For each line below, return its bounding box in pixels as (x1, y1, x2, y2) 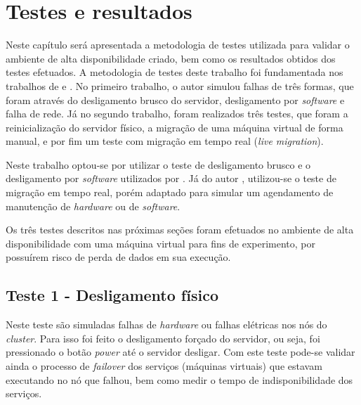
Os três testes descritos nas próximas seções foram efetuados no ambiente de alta (6, 222, 354, 237)
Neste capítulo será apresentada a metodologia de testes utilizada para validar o (6, 37, 350, 52)
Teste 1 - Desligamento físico (6, 284, 218, 306)
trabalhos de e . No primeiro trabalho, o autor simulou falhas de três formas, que (6, 78, 354, 93)
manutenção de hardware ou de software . (6, 198, 180, 213)
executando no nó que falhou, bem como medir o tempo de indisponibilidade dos (6, 372, 353, 387)
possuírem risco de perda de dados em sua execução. (6, 250, 231, 264)
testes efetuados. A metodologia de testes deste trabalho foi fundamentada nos (6, 65, 343, 79)
